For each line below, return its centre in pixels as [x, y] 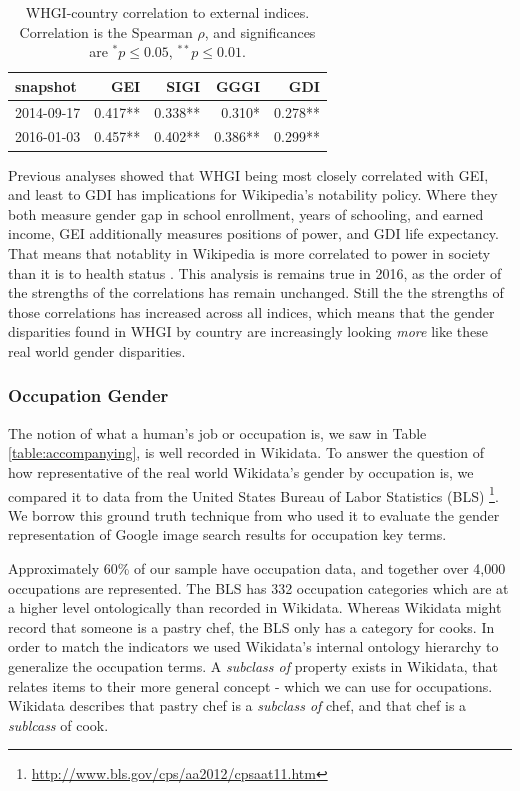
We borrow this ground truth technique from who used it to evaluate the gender [254, 514]
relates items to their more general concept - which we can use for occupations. [250, 685]
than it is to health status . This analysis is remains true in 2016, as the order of [255, 272]
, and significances [260, 31]
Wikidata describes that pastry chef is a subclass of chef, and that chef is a [237, 705]
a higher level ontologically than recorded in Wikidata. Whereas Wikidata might [255, 607]
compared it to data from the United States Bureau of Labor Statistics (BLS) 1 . [253, 494]
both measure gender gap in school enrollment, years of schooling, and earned [246, 213]
